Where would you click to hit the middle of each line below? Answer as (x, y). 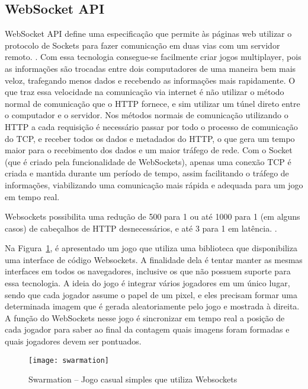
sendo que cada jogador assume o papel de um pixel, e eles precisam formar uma (151, 294)
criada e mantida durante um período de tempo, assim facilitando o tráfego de (147, 173)
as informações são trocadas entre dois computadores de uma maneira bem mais (150, 68)
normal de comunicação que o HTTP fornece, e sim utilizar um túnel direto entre (153, 103)
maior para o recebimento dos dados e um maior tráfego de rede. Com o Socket (149, 150)
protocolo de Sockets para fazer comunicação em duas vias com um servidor (142, 45)
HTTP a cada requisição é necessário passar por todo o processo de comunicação (151, 126)
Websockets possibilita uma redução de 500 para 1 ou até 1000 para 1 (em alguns (153, 216)
